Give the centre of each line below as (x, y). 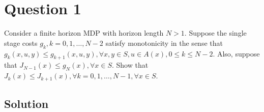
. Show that (130, 65)
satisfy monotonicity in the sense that (164, 43)
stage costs (21, 43)
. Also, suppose (236, 53)
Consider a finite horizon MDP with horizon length (84, 33)
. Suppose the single (215, 33)
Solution (26, 103)
